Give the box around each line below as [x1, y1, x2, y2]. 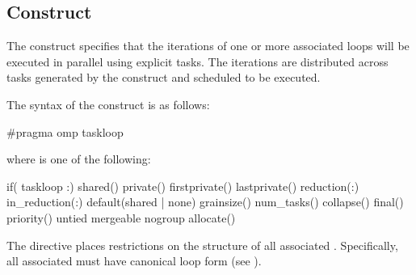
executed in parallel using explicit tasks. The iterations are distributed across [6, 53, 389, 70]
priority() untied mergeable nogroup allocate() [6, 209, 236, 226]
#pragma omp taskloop [6, 123, 124, 140]
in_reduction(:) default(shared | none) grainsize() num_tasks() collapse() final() [6, 193, 404, 210]
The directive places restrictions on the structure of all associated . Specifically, [6, 236, 398, 253]
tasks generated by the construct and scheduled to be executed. [6, 69, 321, 86]
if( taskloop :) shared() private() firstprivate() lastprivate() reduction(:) [6, 177, 359, 194]
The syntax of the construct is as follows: [6, 95, 210, 112]
